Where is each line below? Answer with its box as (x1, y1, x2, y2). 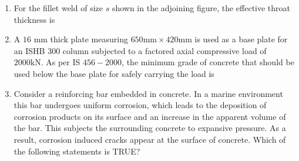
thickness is (14, 13, 55, 25)
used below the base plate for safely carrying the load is (14, 67, 214, 79)
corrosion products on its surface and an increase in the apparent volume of (14, 110, 286, 122)
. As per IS (41, 56, 80, 68)
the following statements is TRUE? (14, 145, 140, 157)
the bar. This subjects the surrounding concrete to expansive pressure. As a (14, 122, 286, 134)
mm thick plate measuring (33, 33, 128, 45)
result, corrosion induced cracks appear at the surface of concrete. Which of (14, 133, 286, 145)
